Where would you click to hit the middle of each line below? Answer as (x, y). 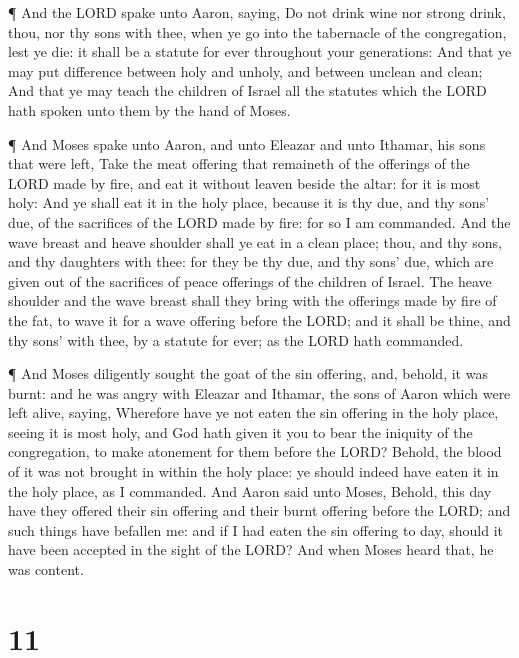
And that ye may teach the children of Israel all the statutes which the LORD (247, 90)
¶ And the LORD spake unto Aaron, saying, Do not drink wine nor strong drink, (257, 12)
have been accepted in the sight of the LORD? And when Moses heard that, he (251, 549)
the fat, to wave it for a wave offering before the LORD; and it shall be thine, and (259, 319)
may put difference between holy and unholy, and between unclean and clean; (245, 70)
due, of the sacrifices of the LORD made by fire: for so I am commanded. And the (259, 221)
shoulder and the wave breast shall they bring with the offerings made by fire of (252, 300)
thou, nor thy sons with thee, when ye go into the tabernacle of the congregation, (257, 31)
